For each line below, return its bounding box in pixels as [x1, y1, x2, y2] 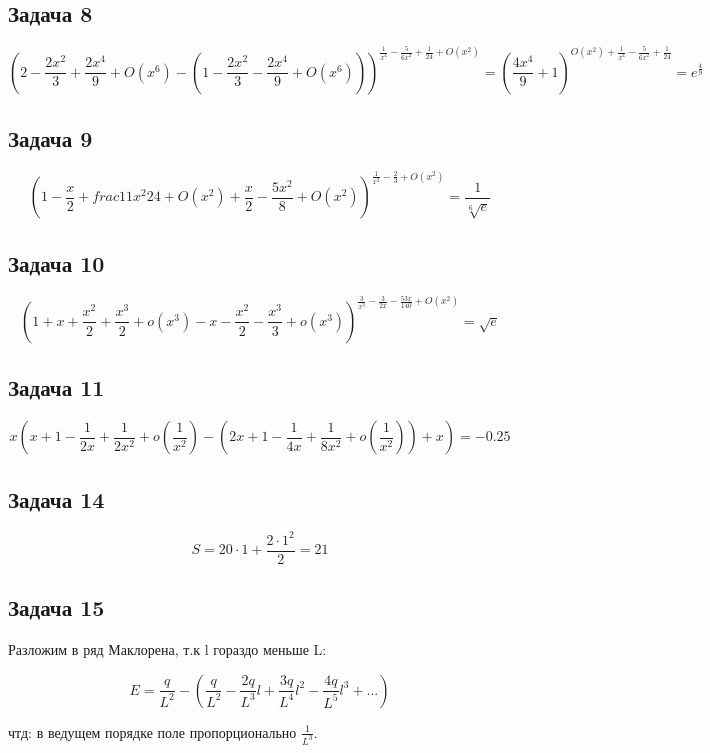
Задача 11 [8, 372, 105, 403]
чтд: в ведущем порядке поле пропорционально [8, 721, 297, 742]
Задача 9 [8, 123, 93, 154]
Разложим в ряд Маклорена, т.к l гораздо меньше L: [8, 639, 327, 660]
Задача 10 [8, 247, 105, 278]
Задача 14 [8, 483, 105, 514]
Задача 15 [8, 592, 105, 623]
